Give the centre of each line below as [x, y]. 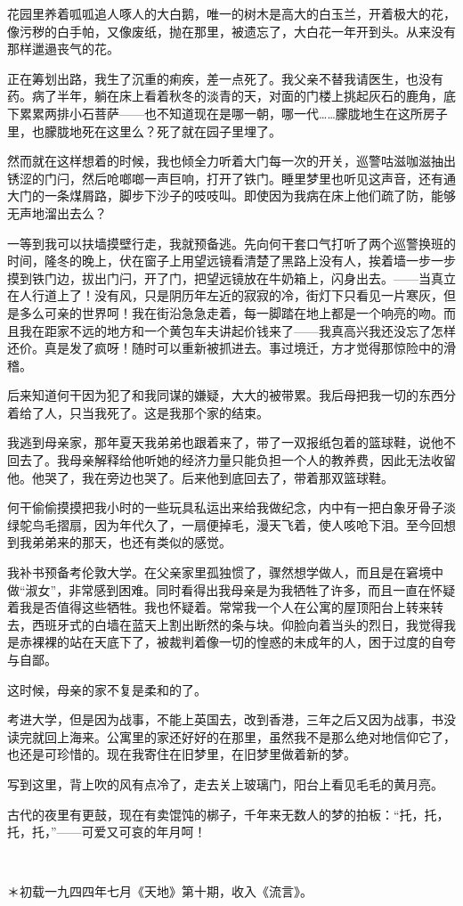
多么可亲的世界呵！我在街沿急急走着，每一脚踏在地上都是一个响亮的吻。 [231, 312]
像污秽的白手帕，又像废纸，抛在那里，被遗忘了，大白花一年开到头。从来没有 [231, 31]
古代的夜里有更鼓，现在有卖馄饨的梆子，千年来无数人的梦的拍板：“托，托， [228, 814]
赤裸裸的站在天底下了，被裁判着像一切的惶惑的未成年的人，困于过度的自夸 [237, 642]
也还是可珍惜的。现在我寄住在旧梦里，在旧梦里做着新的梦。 [182, 754]
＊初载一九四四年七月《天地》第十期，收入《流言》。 [160, 891]
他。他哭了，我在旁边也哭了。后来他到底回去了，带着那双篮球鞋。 [200, 477]
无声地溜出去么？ [57, 212]
